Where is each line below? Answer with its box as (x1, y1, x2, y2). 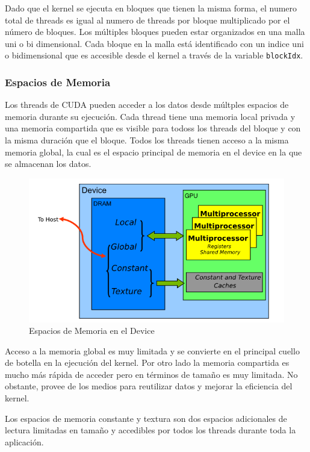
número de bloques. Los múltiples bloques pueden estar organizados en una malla (5, 25, 305, 38)
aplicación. (5, 435, 44, 448)
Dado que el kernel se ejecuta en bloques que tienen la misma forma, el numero (5, 2, 297, 14)
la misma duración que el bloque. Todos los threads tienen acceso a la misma (5, 134, 289, 146)
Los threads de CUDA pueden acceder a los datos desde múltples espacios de (5, 98, 289, 111)
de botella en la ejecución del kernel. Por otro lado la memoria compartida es (5, 356, 290, 369)
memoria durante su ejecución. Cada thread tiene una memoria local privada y (5, 110, 296, 122)
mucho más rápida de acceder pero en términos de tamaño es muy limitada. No (5, 368, 298, 380)
